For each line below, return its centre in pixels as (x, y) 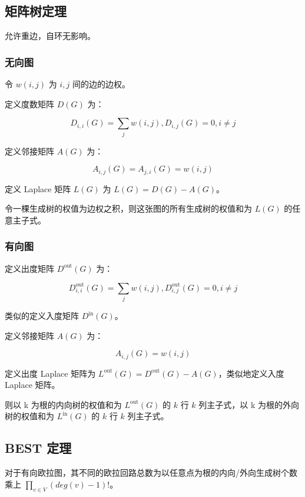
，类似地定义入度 (251, 373)
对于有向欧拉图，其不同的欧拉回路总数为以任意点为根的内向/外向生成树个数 (151, 473)
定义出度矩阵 (29, 268)
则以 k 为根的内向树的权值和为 (63, 404)
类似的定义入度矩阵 (42, 315)
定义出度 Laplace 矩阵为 (50, 373)
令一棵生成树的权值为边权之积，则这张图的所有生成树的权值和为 (128, 208)
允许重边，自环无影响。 (50, 36)
